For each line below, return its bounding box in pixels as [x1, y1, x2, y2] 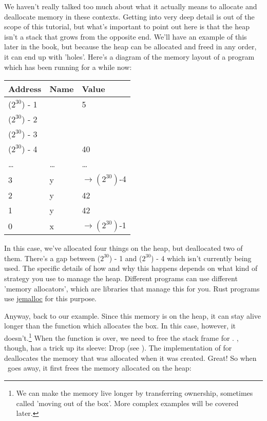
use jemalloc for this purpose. [4, 293, 97, 304]
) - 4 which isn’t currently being [151, 252, 252, 263]
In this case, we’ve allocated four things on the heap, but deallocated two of [4, 243, 243, 253]
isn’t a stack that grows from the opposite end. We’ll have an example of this [4, 31, 247, 42]
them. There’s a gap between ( [4, 252, 101, 263]
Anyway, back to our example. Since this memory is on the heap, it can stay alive [4, 310, 261, 321]
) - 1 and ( [109, 252, 142, 263]
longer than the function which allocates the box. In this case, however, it [4, 320, 236, 331]
